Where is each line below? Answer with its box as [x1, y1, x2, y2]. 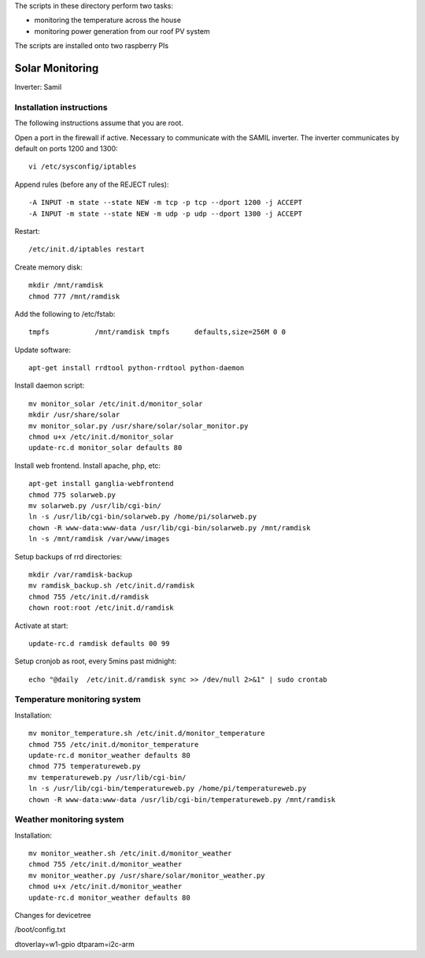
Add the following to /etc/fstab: [14, 309, 116, 318]
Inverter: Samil [14, 83, 62, 92]
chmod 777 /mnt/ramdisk [28, 291, 120, 301]
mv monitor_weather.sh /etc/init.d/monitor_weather [28, 849, 232, 858]
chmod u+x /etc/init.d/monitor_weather [28, 882, 183, 891]
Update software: [14, 345, 71, 355]
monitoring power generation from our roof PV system [34, 26, 210, 35]
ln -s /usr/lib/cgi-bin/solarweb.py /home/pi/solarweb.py [28, 512, 257, 522]
